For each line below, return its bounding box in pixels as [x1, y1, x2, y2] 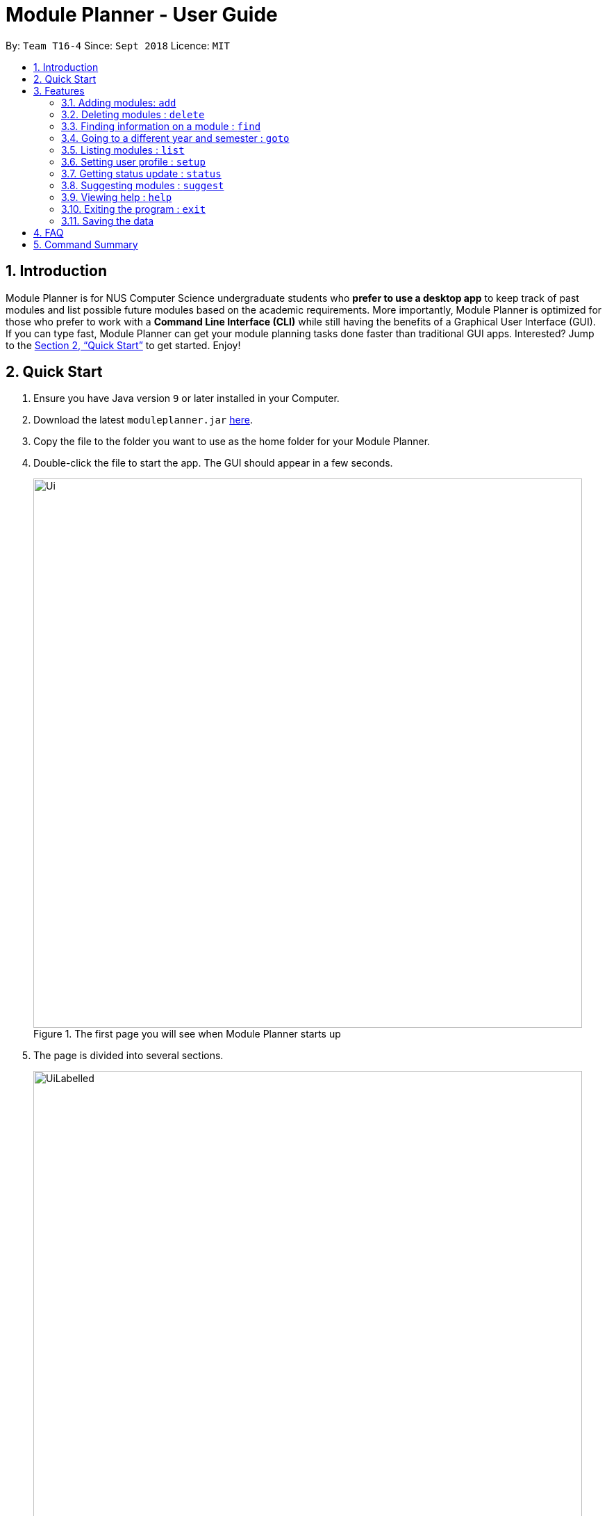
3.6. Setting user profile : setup [61, 155, 206, 168]
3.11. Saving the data [61, 214, 154, 227]
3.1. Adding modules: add [61, 96, 176, 108]
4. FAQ [33, 226, 64, 239]
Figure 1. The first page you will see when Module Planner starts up [33, 1028, 341, 1040]
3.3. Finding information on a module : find [61, 120, 261, 132]
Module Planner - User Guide [6, 3, 278, 26]
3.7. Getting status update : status [61, 167, 222, 179]
